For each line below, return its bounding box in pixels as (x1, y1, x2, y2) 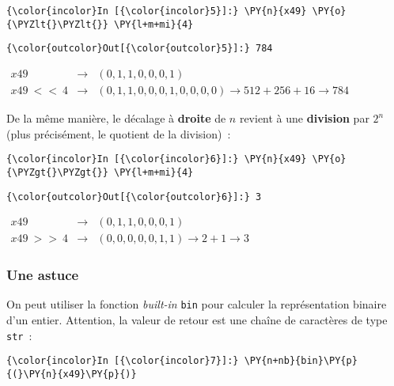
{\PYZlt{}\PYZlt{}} (6, 18, 108, 30)
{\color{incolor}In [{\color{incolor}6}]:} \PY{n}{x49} (6, 153, 307, 165)
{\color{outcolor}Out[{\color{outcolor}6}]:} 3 (6, 191, 262, 202)
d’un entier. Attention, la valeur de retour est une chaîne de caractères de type (6, 312, 388, 328)
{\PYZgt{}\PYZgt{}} (6, 166, 108, 178)
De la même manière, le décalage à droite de (6, 110, 226, 127)
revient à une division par (239, 110, 369, 127)
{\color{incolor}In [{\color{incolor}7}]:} (6, 355, 239, 367)
